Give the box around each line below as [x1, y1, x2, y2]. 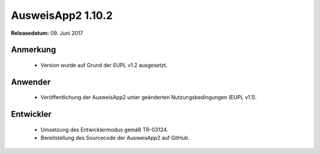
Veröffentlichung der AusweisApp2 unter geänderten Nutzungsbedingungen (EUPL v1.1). [40, 94, 257, 101]
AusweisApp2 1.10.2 [11, 9, 113, 22]
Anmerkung [11, 45, 56, 55]
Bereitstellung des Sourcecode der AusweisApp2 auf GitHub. [40, 135, 190, 142]
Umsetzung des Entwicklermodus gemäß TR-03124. [40, 126, 168, 133]
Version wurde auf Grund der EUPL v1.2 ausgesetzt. [40, 61, 168, 68]
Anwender [11, 77, 51, 87]
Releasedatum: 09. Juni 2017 [11, 30, 84, 37]
